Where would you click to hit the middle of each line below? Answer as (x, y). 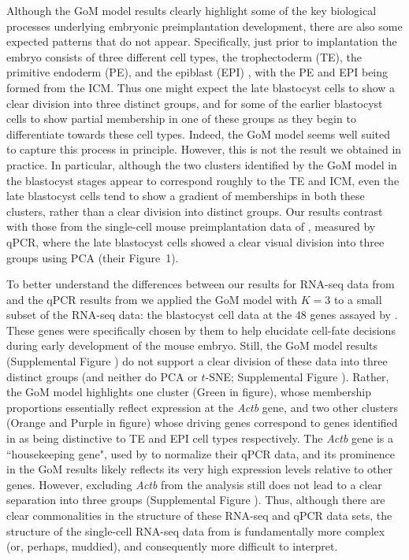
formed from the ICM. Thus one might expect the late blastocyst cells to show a (201, 87)
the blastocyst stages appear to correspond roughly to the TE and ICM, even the (203, 180)
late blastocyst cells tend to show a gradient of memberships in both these (186, 196)
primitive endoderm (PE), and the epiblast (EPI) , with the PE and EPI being (197, 72)
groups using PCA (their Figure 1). (93, 257)
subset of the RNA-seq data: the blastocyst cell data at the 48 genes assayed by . (202, 315)
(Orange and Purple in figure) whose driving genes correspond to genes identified (202, 423)
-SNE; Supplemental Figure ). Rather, (297, 376)
